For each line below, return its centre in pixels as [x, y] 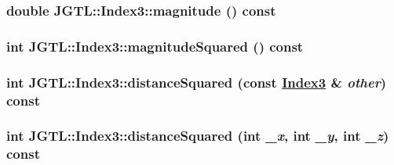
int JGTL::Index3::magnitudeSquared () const [155, 46]
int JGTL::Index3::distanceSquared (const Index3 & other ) [197, 82]
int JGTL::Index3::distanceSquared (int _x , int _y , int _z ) [198, 136]
